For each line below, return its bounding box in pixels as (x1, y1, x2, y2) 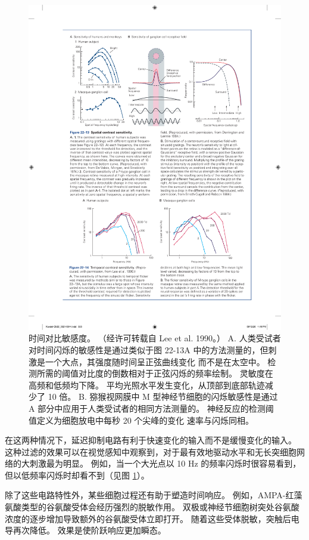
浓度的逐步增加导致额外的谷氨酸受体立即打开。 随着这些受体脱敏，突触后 (5, 512, 291, 524)
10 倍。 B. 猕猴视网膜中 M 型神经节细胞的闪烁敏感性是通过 (48, 390, 278, 403)
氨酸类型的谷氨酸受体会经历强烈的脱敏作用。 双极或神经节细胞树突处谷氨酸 (5, 501, 299, 513)
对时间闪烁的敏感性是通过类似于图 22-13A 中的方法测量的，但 (29, 343, 269, 356)
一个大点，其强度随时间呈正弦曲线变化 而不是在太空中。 (45, 355, 265, 368)
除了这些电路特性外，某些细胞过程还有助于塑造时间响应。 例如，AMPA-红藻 (5, 489, 302, 501)
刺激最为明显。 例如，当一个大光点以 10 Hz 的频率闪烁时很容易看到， (29, 457, 301, 470)
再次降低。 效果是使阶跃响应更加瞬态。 (13, 524, 166, 536)
